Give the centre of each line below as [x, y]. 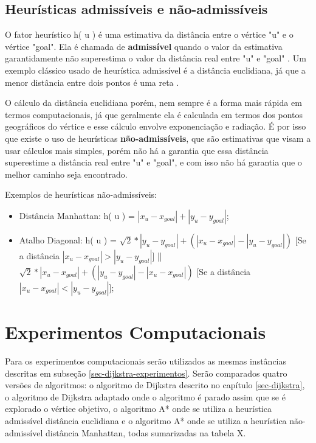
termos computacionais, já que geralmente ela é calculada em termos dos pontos [154, 114]
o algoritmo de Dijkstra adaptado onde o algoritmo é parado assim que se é [145, 396]
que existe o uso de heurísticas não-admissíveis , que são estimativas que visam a [158, 138]
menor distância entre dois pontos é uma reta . [92, 82]
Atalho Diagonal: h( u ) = [68, 239]
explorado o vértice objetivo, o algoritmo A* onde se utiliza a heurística [138, 409]
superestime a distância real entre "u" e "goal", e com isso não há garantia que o [153, 162]
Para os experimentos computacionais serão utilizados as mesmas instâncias [146, 361]
